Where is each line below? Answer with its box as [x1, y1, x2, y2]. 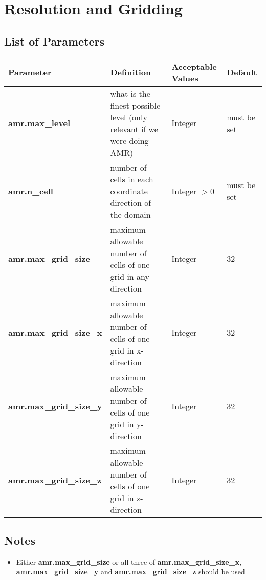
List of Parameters [4, 33, 105, 49]
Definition [110, 66, 151, 78]
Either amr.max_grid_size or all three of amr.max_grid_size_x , [16, 556, 242, 567]
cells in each [110, 173, 153, 185]
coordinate [110, 184, 148, 197]
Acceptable [171, 60, 217, 72]
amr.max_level [8, 117, 71, 129]
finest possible [110, 99, 161, 111]
